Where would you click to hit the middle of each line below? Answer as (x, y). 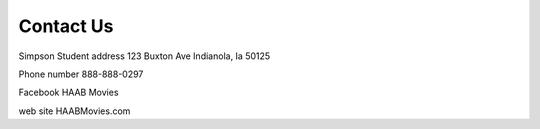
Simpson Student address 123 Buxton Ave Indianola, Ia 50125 (144, 56)
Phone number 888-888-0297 (81, 74)
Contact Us (66, 26)
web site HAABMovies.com (74, 111)
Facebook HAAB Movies (68, 92)
